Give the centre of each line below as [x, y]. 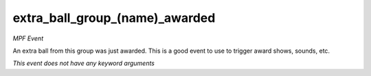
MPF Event [28, 38]
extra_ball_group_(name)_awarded [114, 18]
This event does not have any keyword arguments [83, 63]
